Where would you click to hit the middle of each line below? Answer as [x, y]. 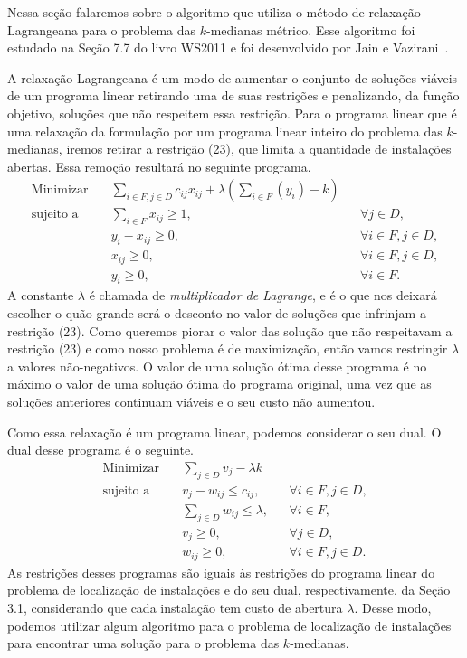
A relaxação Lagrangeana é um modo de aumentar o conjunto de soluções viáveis [233, 77]
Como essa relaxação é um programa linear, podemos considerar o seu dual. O [224, 432]
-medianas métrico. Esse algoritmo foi [311, 29]
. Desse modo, [393, 607]
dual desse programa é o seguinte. [101, 450]
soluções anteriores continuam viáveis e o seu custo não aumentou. [191, 401]
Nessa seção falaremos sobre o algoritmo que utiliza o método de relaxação [214, 12]
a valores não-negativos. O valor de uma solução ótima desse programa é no [217, 366]
